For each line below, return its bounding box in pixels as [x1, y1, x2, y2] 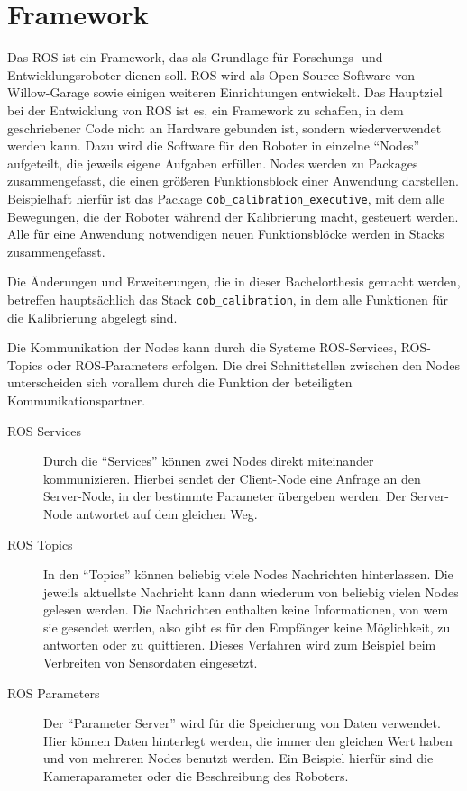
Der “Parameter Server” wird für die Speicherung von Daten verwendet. [43, 714, 441, 732]
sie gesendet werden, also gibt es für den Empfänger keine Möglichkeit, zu [43, 617, 451, 636]
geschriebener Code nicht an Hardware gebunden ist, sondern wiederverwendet [7, 118, 442, 137]
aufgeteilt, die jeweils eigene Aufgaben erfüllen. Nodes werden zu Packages [7, 153, 418, 172]
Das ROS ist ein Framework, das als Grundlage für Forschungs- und [7, 48, 383, 67]
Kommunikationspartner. [7, 390, 146, 409]
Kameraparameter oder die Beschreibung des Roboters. [43, 767, 349, 786]
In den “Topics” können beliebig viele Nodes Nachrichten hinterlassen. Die [43, 565, 453, 584]
